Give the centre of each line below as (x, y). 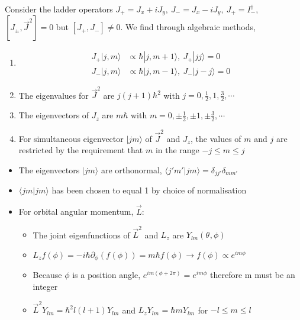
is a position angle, (107, 275)
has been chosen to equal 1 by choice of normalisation (149, 190)
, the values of (216, 138)
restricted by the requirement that (81, 150)
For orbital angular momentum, (76, 211)
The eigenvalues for (54, 95)
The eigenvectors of (54, 115)
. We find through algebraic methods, (188, 27)
